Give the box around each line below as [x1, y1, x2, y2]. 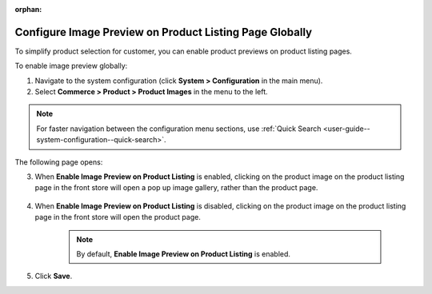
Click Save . [34, 272, 73, 281]
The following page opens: [14, 157, 103, 167]
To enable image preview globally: [14, 61, 128, 71]
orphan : [14, 5, 42, 14]
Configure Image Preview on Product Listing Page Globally [14, 25, 312, 39]
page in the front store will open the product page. [34, 213, 202, 222]
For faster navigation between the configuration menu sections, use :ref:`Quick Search [36, 124, 322, 133]
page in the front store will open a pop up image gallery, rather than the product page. [34, 183, 318, 193]
